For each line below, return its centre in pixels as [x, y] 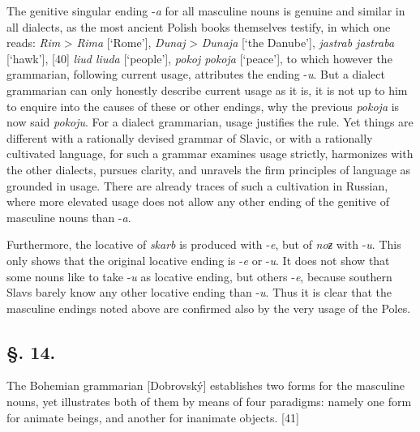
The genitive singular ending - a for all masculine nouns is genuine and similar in [206, 11]
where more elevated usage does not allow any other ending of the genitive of [198, 201]
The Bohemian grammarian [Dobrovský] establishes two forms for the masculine [206, 385]
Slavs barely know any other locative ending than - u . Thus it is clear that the [199, 292]
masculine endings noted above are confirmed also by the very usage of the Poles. [209, 308]
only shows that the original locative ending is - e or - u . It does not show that [198, 260]
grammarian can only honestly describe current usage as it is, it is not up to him [207, 90]
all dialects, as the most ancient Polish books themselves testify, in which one [199, 26]
